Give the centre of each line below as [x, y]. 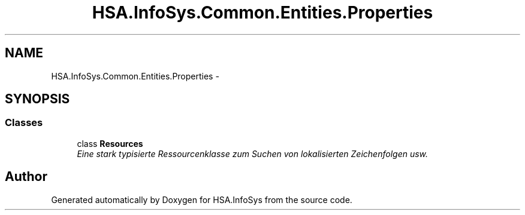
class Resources [110, 143]
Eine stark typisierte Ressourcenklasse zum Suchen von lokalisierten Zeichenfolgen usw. [253, 153]
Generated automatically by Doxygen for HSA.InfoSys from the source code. [202, 199]
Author [26, 177]
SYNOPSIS [37, 99]
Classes [24, 123]
